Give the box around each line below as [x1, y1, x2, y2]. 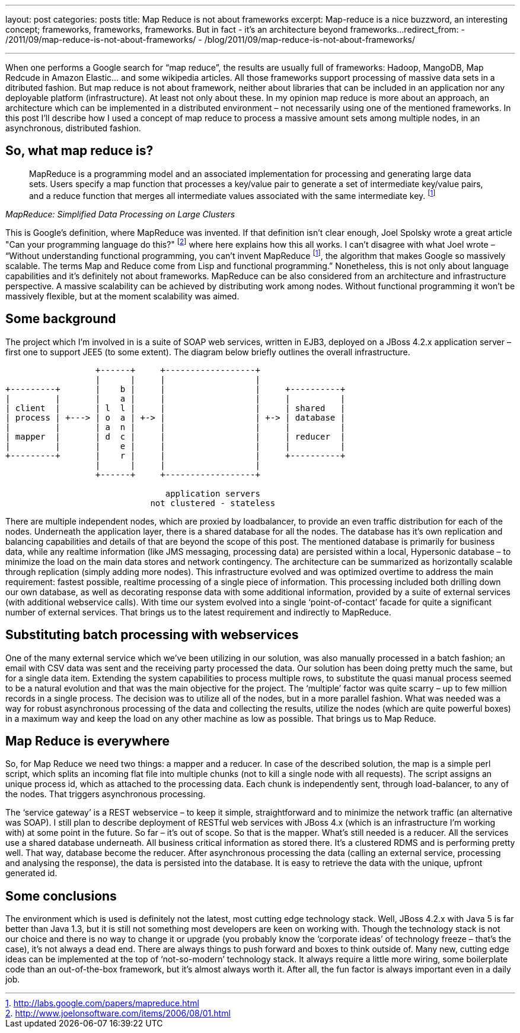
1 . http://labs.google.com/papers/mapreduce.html [5, 998, 199, 1009]
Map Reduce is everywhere [5, 733, 170, 748]
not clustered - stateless [150, 498, 276, 508]
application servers [165, 488, 260, 498]
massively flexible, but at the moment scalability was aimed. [5, 290, 240, 301]
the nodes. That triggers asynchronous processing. [5, 789, 206, 800]
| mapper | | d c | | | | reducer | [5, 431, 346, 441]
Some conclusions [5, 888, 117, 904]
